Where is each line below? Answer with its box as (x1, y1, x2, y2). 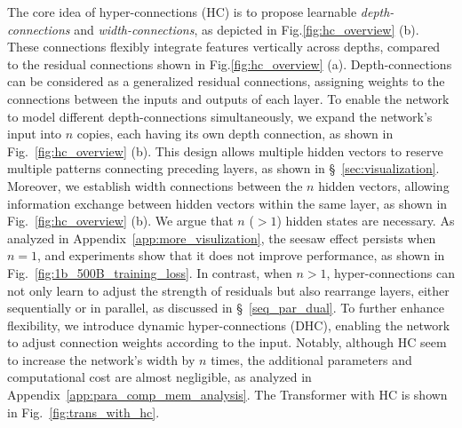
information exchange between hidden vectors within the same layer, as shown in (7, 194, 448, 212)
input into (7, 124, 62, 143)
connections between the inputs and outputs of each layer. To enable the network (7, 89, 450, 107)
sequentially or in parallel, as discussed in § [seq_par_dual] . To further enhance (7, 298, 445, 317)
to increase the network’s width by (7, 350, 195, 369)
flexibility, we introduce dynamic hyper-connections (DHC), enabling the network (7, 315, 450, 334)
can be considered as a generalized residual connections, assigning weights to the (7, 72, 445, 91)
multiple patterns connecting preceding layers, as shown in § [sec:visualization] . (7, 159, 440, 178)
